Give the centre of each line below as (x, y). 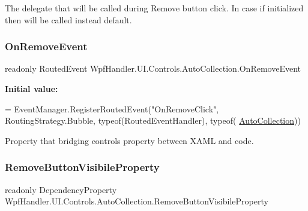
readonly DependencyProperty (61, 189)
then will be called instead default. (68, 19)
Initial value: (32, 88)
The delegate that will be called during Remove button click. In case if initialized (154, 8)
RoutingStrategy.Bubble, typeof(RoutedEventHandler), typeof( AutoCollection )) (153, 120)
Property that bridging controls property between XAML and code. (129, 140)
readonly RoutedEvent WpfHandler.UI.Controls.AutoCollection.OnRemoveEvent (153, 68)
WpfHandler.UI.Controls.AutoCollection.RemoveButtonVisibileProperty (137, 201)
